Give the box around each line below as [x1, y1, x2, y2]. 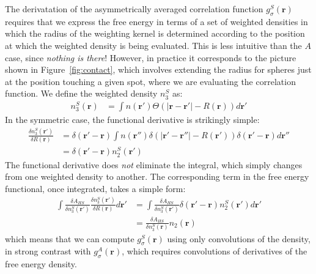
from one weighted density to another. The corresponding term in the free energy [5, 170, 309, 183]
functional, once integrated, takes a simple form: [5, 182, 186, 194]
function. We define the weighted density [5, 87, 158, 100]
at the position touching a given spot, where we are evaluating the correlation [5, 75, 296, 87]
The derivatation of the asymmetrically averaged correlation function [5, 2, 263, 15]
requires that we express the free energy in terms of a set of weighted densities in [5, 15, 308, 28]
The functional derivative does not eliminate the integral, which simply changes [5, 158, 303, 171]
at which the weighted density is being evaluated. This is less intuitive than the [5, 39, 302, 51]
